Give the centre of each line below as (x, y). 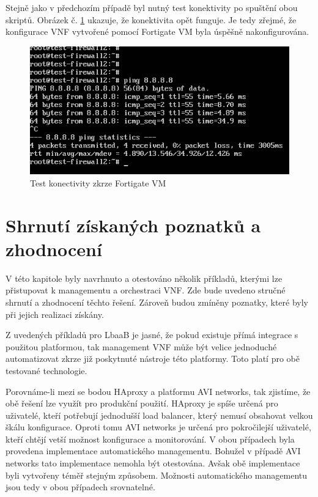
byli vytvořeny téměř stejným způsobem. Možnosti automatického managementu (157, 475)
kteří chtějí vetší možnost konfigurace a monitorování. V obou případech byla (150, 439)
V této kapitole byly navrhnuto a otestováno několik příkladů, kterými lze (144, 278)
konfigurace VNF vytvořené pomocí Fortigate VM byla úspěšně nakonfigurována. (157, 31)
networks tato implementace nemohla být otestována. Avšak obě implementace (153, 463)
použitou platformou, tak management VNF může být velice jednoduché (141, 346)
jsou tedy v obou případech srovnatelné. (80, 487)
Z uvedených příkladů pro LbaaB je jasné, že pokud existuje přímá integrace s (152, 335)
